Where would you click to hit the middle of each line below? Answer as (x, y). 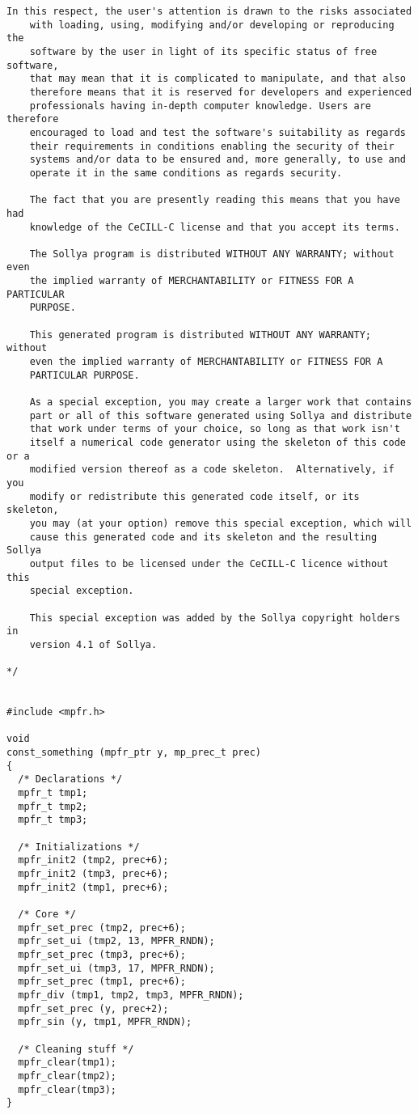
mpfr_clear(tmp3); (68, 1089)
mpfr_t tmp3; (53, 820)
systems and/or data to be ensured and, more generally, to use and (217, 160)
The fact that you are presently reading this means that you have (215, 200)
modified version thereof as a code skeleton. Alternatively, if (212, 470)
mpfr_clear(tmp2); (68, 1076)
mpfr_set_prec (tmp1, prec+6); (102, 982)
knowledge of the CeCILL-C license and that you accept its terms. (215, 227)
